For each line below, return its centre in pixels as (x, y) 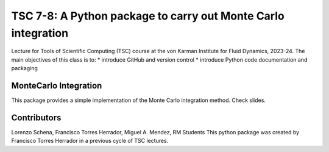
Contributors (36, 118)
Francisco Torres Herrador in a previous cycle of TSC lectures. (90, 141)
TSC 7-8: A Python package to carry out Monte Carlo (148, 16)
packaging (24, 68)
